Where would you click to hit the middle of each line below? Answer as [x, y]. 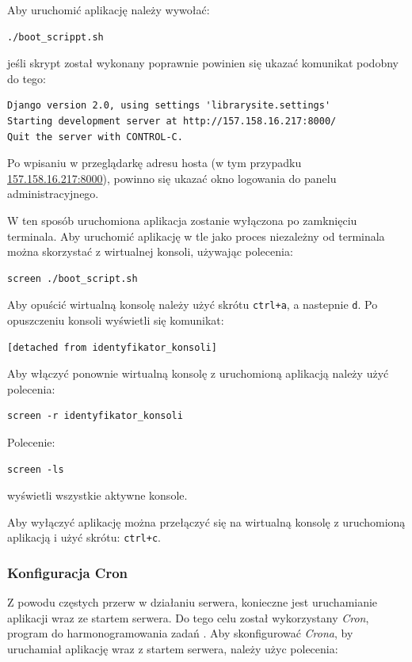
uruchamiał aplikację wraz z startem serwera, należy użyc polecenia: [173, 648]
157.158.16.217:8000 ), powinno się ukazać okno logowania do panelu [172, 178]
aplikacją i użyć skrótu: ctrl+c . [84, 537]
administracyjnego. [53, 194]
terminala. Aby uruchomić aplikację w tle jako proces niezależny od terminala [196, 236]
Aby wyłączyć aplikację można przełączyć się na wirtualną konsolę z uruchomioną [206, 521]
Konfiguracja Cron [68, 572]
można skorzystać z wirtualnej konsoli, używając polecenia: [150, 251]
